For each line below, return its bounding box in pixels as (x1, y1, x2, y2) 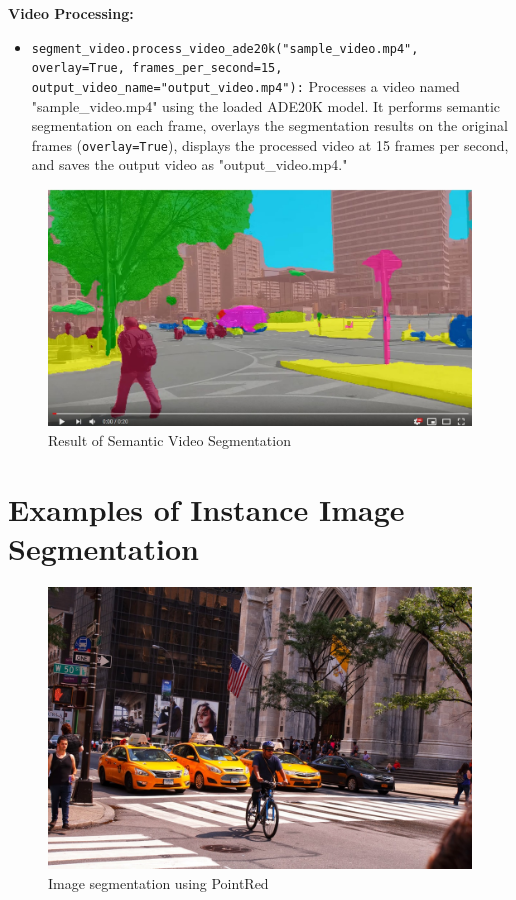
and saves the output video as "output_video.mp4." (31, 154, 348, 175)
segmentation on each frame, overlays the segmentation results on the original (31, 115, 508, 136)
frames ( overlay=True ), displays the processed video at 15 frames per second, (31, 134, 509, 155)
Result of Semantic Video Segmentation (48, 429, 291, 450)
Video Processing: (8, 3, 134, 23)
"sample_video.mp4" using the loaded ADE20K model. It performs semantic (31, 95, 500, 116)
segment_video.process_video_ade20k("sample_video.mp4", (31, 41, 419, 56)
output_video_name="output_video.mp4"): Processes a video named (31, 75, 460, 96)
